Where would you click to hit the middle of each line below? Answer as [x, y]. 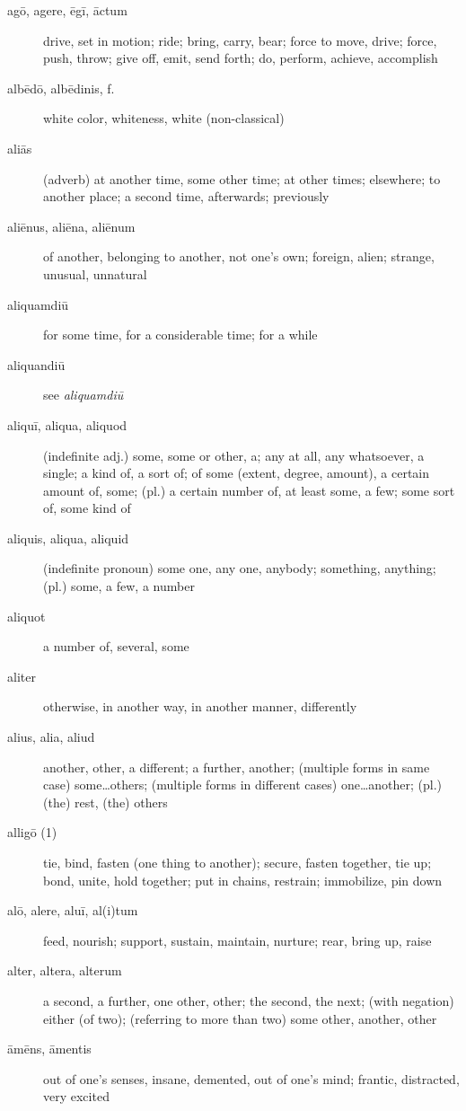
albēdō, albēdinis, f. [61, 88]
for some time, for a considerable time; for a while [180, 335]
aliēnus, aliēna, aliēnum [71, 226]
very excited [76, 1096]
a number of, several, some [116, 646]
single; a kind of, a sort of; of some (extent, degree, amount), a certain [237, 473]
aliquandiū [36, 364]
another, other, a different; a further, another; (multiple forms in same [237, 767]
